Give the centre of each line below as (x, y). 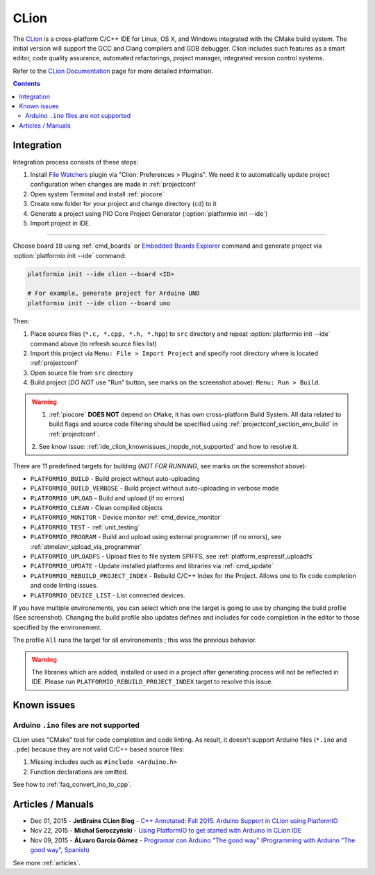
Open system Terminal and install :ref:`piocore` (97, 194)
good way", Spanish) (60, 850)
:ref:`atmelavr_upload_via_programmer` (86, 546)
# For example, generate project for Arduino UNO (114, 294)
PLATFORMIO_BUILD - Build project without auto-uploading (115, 478)
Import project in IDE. (60, 223)
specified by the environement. (57, 627)
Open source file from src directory (82, 373)
